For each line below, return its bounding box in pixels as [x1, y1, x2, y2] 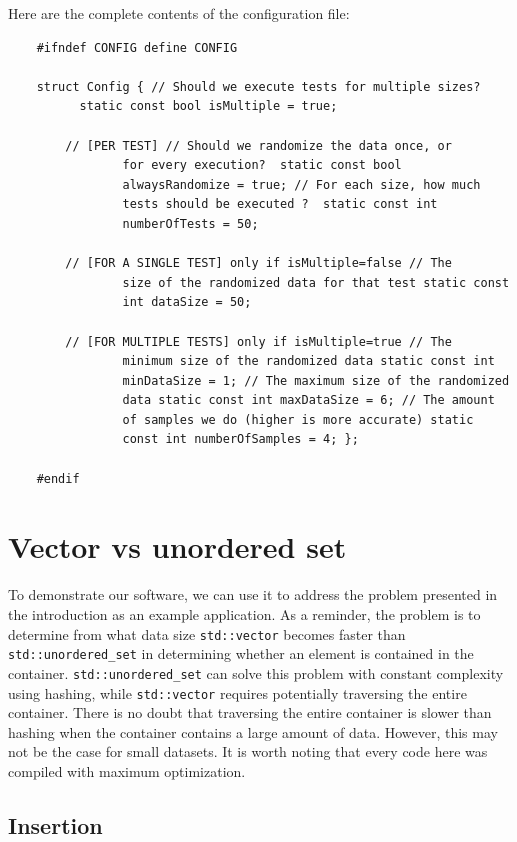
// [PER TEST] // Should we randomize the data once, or [65, 138, 452, 153]
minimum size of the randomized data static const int [122, 354, 495, 369]
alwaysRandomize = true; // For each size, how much [122, 177, 481, 192]
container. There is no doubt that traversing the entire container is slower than [8, 702, 492, 723]
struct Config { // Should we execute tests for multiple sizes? [36, 79, 481, 94]
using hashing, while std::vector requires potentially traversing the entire [8, 682, 467, 703]
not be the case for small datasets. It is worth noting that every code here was [8, 741, 488, 762]
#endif [36, 471, 80, 486]
